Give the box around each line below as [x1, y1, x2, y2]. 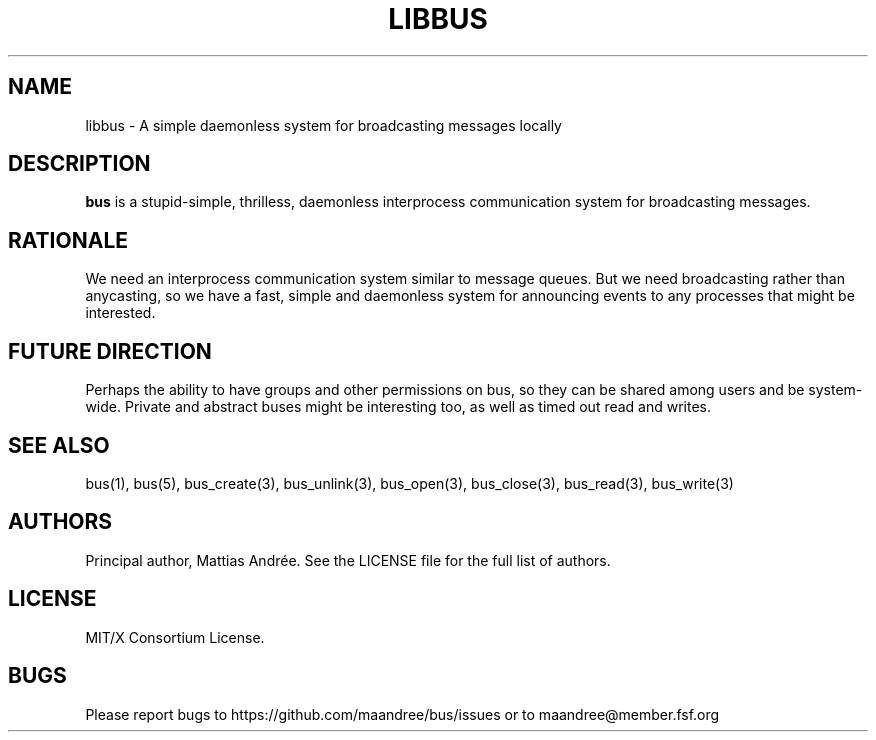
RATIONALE [8, 227, 129, 253]
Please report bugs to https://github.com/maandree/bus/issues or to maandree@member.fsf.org [85, 705, 720, 723]
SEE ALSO [8, 432, 110, 458]
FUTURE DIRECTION [8, 338, 212, 364]
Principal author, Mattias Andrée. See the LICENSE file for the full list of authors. [85, 551, 611, 569]
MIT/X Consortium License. [85, 628, 265, 646]
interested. [85, 304, 156, 322]
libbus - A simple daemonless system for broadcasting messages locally [85, 116, 562, 134]
